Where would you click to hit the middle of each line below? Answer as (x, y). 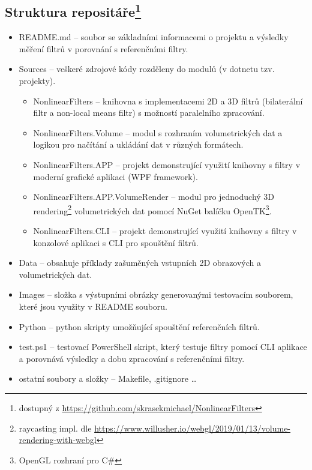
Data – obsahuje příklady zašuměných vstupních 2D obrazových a (140, 263)
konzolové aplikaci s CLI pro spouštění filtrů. (116, 242)
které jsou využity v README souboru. (93, 306)
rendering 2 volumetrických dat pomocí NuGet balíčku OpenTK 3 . (152, 209)
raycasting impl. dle (55, 428)
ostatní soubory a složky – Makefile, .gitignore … (108, 378)
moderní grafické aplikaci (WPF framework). (115, 176)
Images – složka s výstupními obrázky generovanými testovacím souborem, (156, 294)
